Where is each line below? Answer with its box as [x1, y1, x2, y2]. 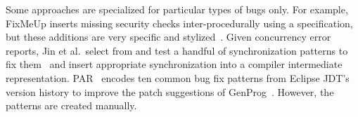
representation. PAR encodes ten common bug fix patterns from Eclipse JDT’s [6, 70, 350, 85]
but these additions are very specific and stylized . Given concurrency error [6, 29, 331, 44]
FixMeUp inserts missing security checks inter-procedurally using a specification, [6, 15, 353, 30]
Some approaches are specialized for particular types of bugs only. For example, [6, 2, 348, 16]
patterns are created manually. [6, 98, 137, 113]
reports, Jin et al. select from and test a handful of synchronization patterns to [6, 43, 348, 57]
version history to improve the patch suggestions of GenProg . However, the [6, 84, 334, 99]
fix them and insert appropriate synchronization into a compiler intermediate [6, 57, 343, 71]
